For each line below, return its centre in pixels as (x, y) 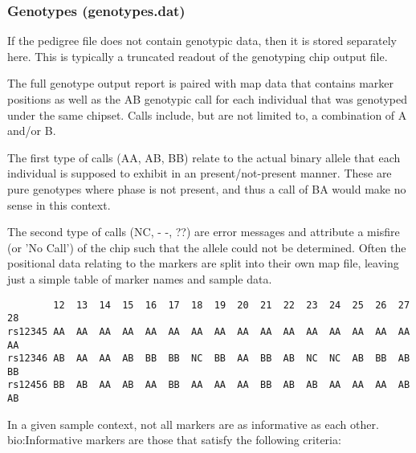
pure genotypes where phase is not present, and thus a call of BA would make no (207, 188)
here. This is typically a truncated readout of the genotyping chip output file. (198, 56)
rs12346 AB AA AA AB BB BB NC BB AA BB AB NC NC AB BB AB (209, 359)
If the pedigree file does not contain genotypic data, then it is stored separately (202, 41)
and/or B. (32, 131)
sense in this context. (59, 204)
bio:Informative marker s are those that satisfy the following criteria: (174, 440)
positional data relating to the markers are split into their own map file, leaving (203, 263)
